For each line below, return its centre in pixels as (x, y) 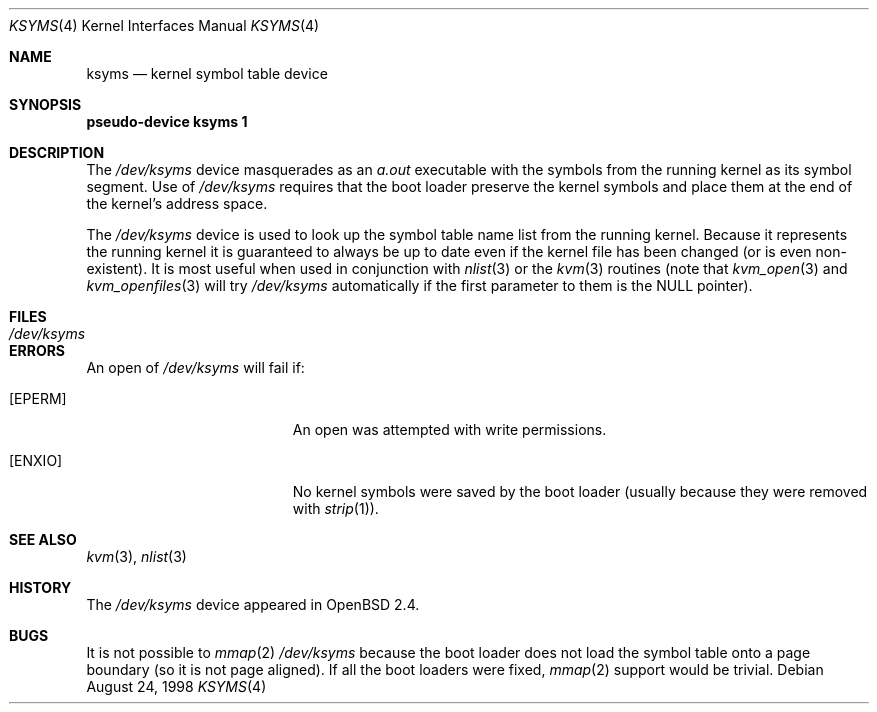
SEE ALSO (43, 539)
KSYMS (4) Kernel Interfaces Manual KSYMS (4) (164, 25)
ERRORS (37, 350)
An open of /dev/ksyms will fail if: (195, 367)
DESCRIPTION (57, 152)
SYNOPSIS (45, 104)
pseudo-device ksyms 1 (167, 121)
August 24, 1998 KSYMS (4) (176, 686)
